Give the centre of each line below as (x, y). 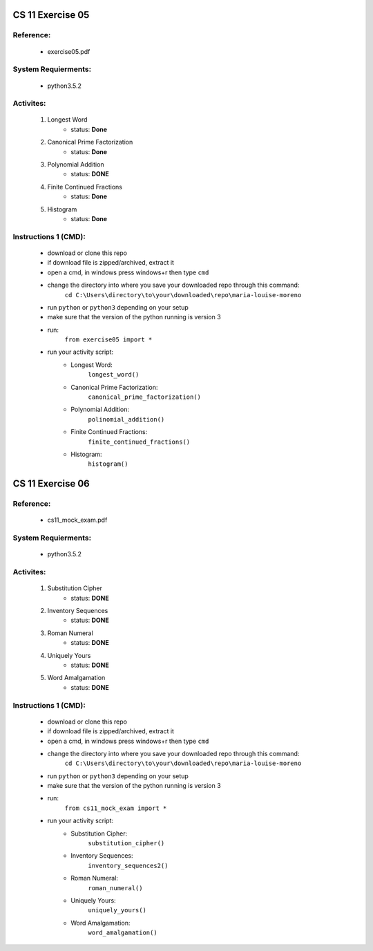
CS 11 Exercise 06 (51, 484)
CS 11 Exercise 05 (51, 15)
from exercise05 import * (108, 340)
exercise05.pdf (69, 51)
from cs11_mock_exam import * (116, 808)
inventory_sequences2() (128, 865)
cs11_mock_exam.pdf (77, 520)
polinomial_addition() (126, 419)
